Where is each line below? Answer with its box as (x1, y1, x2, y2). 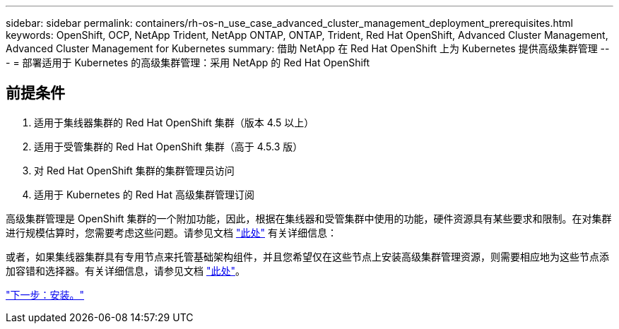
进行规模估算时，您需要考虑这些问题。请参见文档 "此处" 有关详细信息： (6, 226, 337, 239)
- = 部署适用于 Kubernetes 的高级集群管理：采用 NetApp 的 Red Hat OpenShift (6, 56, 370, 68)
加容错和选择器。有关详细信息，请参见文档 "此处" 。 (6, 264, 245, 277)
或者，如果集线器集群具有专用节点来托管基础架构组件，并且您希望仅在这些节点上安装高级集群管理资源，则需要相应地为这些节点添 (6, 250, 609, 263)
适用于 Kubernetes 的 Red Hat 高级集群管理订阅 (34, 188, 254, 201)
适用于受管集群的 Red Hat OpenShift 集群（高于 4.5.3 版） (34, 140, 303, 152)
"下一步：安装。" (6, 288, 85, 301)
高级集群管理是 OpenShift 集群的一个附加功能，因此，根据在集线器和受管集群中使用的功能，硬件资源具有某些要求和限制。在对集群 (6, 212, 612, 225)
